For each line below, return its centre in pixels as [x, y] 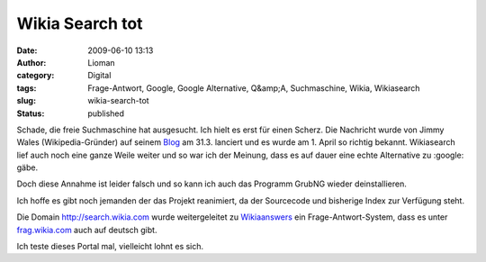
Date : [27, 50]
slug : [26, 101]
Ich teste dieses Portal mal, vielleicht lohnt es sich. [110, 247]
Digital [99, 76]
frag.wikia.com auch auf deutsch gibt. [87, 230]
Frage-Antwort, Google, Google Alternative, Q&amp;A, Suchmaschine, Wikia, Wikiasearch [254, 88]
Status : [31, 113]
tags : [27, 88]
